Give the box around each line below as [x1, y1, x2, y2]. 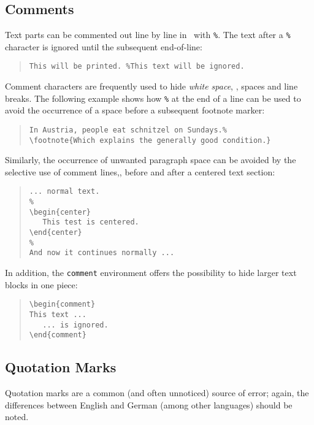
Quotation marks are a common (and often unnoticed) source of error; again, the [5, 386, 309, 399]
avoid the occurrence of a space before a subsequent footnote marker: [5, 104, 265, 117]
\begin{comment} [29, 300, 96, 309]
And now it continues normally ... [29, 248, 175, 258]
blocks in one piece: [5, 278, 78, 291]
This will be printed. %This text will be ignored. [29, 62, 245, 71]
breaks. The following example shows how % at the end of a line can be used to [5, 91, 301, 104]
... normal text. [29, 187, 100, 196]
